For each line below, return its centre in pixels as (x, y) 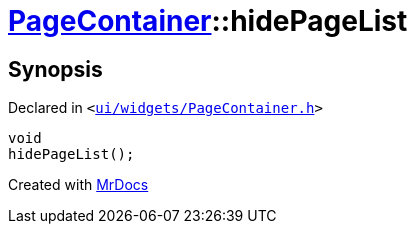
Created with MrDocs (78, 185)
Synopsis (55, 69)
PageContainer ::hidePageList (208, 21)
